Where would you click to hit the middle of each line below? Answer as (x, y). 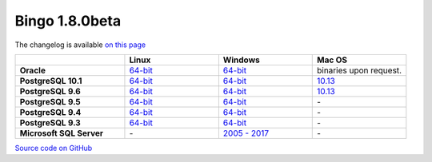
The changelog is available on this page (80, 45)
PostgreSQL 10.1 (51, 81)
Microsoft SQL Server (62, 133)
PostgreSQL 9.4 (50, 112)
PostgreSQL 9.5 (50, 101)
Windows (241, 60)
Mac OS (332, 60)
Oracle (32, 70)
